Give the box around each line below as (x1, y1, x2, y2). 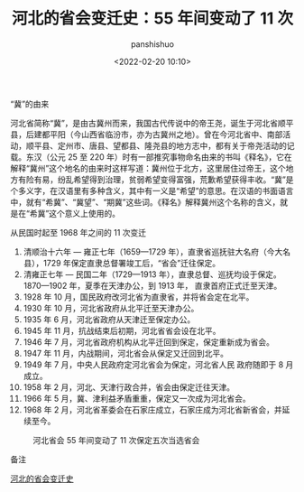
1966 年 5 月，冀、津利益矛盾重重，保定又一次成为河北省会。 (23, 393, 251, 404)
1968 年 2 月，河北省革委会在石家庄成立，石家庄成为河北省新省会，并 (23, 404, 282, 415)
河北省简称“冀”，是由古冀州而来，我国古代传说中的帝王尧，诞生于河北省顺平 (10, 117, 294, 128)
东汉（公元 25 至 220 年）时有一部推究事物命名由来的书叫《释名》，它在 (25, 151, 292, 162)
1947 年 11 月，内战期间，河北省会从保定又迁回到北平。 (23, 348, 229, 358)
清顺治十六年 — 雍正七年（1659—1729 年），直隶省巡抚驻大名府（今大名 (23, 246, 291, 257)
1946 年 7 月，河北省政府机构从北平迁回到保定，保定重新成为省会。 (23, 336, 274, 348)
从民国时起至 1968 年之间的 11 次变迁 (10, 227, 147, 237)
